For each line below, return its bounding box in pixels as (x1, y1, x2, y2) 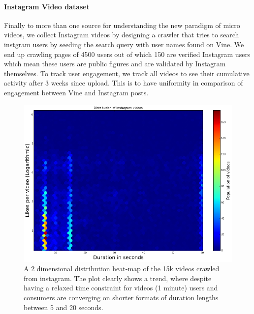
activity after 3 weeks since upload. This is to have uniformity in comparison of (4, 78, 243, 88)
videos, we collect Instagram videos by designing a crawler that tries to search (4, 29, 239, 40)
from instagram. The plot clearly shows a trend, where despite (24, 273, 212, 283)
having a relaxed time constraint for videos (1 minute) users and (24, 283, 218, 293)
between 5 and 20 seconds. (24, 302, 103, 312)
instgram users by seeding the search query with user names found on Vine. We (4, 39, 244, 49)
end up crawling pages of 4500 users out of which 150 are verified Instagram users (4, 49, 251, 59)
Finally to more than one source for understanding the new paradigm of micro (4, 20, 240, 30)
